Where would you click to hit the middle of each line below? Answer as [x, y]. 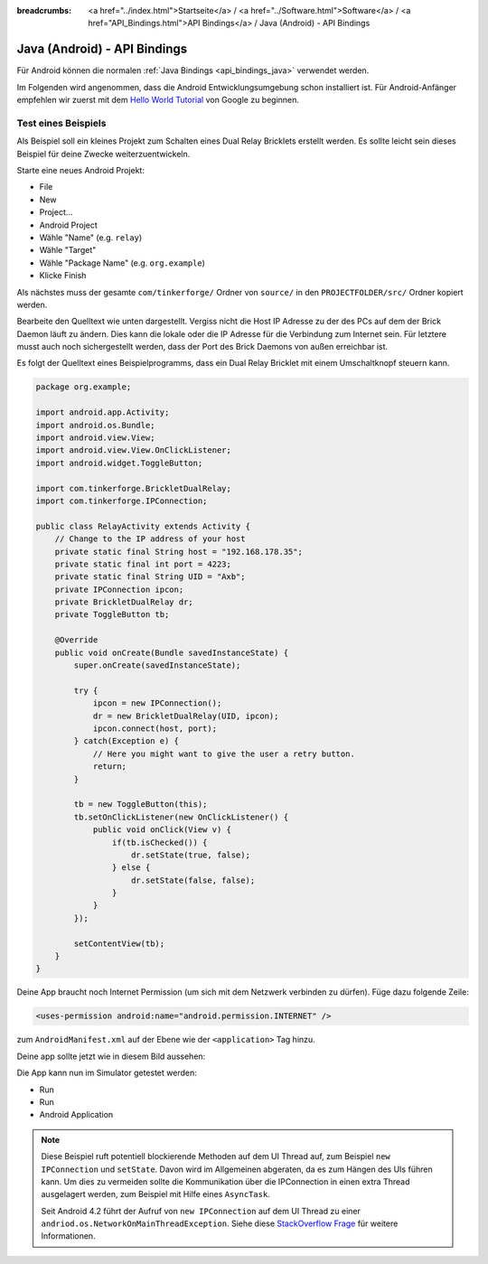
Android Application [76, 1115]
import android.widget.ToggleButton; [119, 463]
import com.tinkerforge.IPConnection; [122, 501]
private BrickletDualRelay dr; [124, 602]
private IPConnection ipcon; [119, 589]
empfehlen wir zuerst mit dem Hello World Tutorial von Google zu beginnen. [158, 100]
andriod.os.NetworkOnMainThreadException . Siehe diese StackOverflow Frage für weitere [220, 1223]
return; [109, 767]
